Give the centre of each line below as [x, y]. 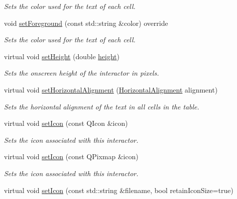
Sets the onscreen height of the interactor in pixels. [82, 73]
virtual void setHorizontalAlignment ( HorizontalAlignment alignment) [111, 89]
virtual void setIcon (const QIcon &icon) [66, 123]
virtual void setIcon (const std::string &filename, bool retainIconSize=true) [119, 190]
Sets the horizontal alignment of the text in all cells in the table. [102, 106]
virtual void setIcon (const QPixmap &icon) [71, 156]
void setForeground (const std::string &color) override [86, 23]
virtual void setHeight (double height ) [62, 56]
